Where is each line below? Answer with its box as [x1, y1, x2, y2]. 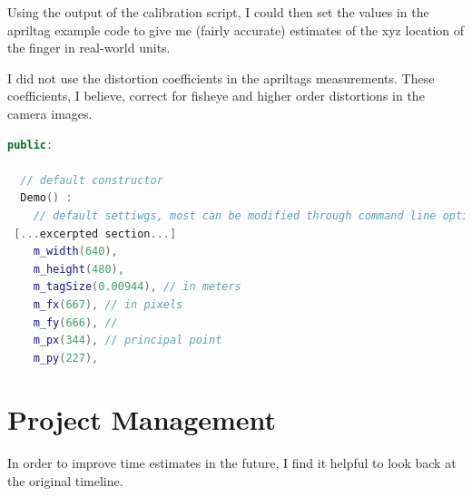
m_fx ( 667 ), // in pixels [33, 297, 183, 311]
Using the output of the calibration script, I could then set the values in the [7, 3, 429, 21]
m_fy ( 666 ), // [33, 316, 118, 329]
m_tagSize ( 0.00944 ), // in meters [33, 280, 241, 294]
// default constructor [20, 173, 163, 187]
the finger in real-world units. [7, 38, 171, 57]
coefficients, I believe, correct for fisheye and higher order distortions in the [7, 86, 425, 105]
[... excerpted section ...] [14, 227, 177, 240]
